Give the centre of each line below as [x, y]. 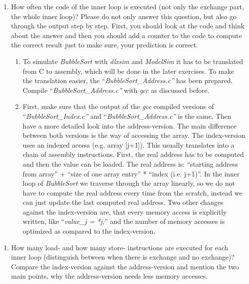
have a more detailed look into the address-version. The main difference [130, 125]
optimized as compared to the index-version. [89, 231]
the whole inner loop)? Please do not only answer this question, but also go [124, 16]
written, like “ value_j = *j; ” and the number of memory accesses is [124, 221]
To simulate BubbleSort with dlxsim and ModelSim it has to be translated [133, 61]
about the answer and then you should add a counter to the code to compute [126, 35]
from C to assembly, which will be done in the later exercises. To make [128, 71]
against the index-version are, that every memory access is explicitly [125, 211]
